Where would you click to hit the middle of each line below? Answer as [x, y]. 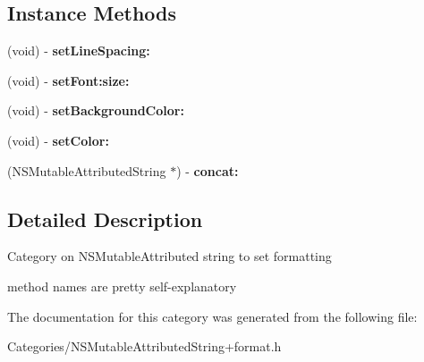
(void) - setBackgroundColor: [96, 110]
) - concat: [208, 170]
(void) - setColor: [58, 140]
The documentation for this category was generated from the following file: [212, 316]
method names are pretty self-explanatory [122, 286]
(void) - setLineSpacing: [79, 51]
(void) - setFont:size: [68, 80]
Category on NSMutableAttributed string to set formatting [170, 256]
